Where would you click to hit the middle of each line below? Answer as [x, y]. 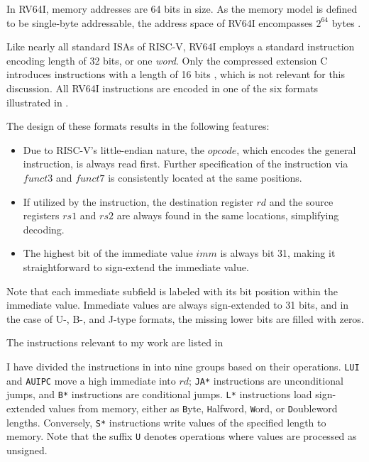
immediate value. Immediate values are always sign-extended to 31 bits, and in [178, 305]
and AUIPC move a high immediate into [91, 380]
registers [41, 215]
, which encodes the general [296, 149]
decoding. [44, 229]
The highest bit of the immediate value [108, 253]
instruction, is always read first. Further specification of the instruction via [186, 164]
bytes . [346, 22]
